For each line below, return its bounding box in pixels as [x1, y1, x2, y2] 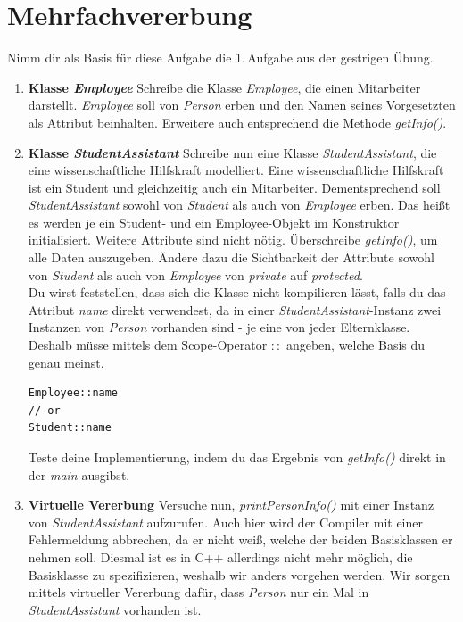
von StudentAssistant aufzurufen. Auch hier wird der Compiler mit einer [28, 512, 423, 531]
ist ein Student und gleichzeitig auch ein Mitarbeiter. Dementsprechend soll [28, 178, 441, 196]
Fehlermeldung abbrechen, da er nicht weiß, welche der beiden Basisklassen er [28, 530, 453, 549]
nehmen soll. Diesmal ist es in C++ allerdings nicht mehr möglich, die [28, 547, 413, 566]
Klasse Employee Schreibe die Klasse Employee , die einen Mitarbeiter [28, 78, 421, 96]
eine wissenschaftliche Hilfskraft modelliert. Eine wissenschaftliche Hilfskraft [28, 161, 444, 179]
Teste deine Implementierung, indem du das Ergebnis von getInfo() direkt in [28, 448, 446, 466]
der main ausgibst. [28, 465, 130, 484]
